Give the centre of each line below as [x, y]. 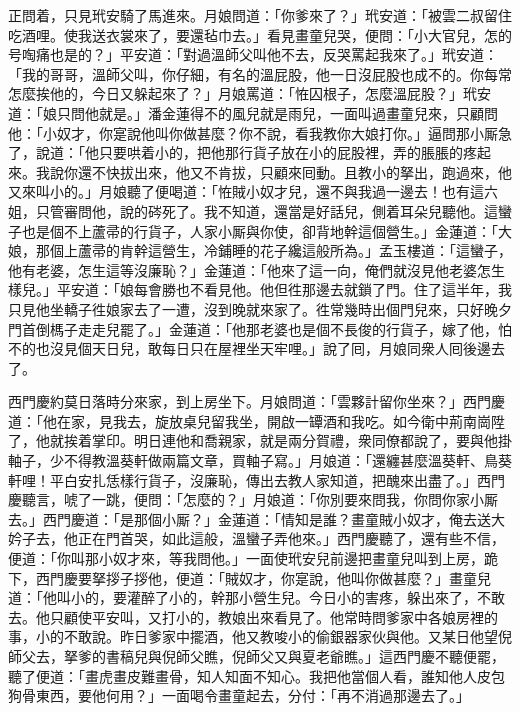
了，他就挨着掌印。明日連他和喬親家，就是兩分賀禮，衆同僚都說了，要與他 [253, 440]
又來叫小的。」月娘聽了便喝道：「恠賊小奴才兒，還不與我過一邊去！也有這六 [253, 191]
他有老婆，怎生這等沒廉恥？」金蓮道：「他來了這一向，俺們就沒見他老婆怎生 [256, 269]
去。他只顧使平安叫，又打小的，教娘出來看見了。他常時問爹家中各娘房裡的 [253, 616]
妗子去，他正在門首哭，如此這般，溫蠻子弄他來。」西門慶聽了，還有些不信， [256, 538]
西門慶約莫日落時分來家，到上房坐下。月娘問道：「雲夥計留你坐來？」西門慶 [256, 401]
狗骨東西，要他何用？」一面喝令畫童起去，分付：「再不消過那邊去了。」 [239, 695]
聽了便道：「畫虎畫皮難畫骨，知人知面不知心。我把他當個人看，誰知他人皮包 [256, 675]
